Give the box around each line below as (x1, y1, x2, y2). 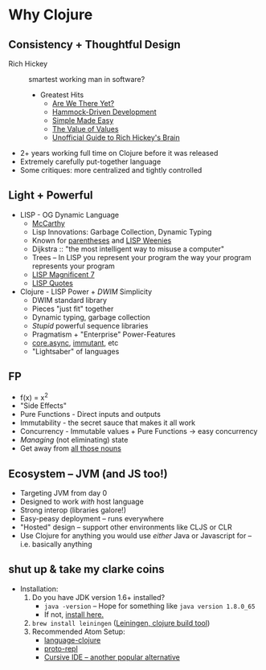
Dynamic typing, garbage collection (31, 312, 150, 322)
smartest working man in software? (28, 75, 145, 84)
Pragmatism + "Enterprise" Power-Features (31, 329, 176, 339)
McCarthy (31, 219, 66, 228)
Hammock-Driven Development (51, 107, 157, 116)
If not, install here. (43, 609, 104, 619)
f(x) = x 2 (19, 391, 48, 402)
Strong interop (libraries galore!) (19, 505, 127, 515)
